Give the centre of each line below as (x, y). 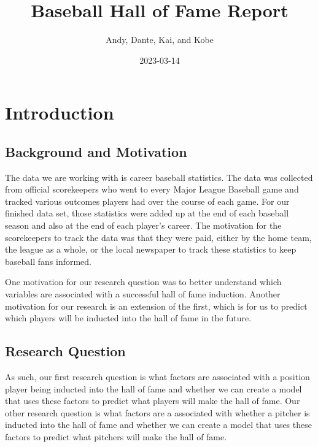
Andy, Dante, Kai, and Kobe (160, 40)
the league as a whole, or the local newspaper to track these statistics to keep (151, 249)
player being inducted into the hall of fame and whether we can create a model (153, 388)
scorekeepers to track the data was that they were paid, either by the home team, (158, 237)
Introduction (60, 113)
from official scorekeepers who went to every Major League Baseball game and (152, 189)
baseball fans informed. (48, 261)
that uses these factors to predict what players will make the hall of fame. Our (153, 401)
